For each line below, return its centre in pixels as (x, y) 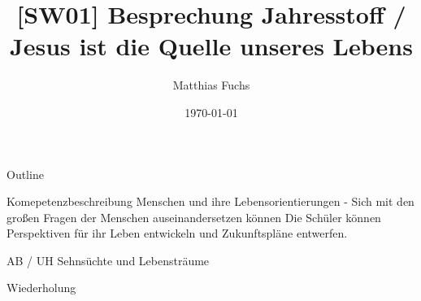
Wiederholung (41, 288)
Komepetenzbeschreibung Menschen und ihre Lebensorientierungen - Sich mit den (210, 201)
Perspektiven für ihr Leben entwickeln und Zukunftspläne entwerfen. (177, 233)
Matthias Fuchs (211, 85)
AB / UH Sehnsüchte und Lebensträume (108, 260)
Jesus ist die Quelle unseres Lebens (211, 46)
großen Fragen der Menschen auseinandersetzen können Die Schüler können (194, 217)
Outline (25, 174)
